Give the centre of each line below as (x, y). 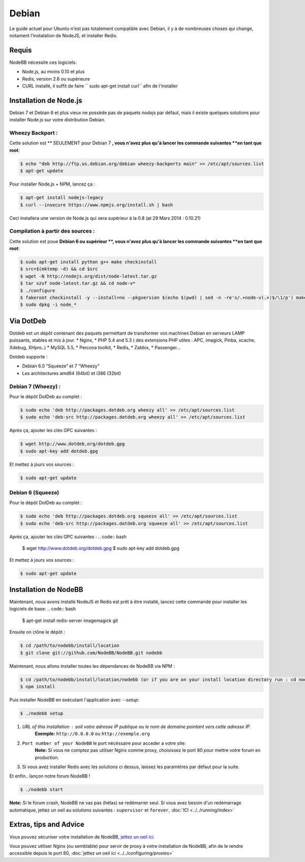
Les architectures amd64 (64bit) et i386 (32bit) (72, 373)
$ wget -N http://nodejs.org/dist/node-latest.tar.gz (88, 276)
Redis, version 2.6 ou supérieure (56, 79)
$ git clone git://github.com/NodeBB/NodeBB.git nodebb (91, 653)
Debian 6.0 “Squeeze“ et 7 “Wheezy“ (61, 366)
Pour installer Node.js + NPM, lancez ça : (52, 184)
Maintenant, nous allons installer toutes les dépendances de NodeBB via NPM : (92, 666)
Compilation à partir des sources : (52, 231)
